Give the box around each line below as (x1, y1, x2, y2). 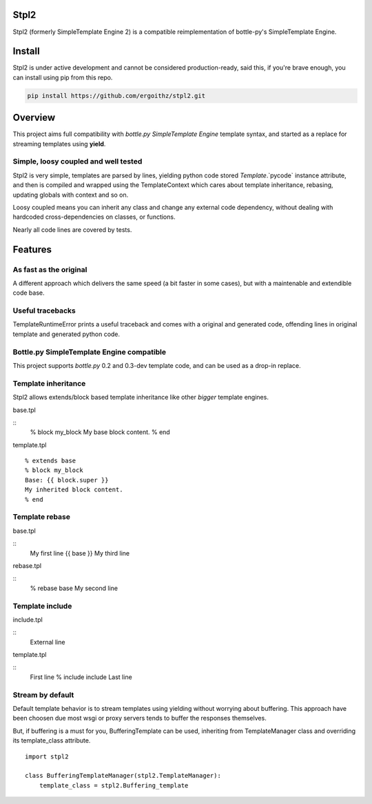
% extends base (25, 457, 76, 465)
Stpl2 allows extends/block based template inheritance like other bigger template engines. (12, 393, 269, 402)
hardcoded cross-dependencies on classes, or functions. (12, 213, 176, 221)
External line (30, 638, 65, 646)
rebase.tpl (12, 561, 41, 569)
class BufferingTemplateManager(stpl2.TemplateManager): (25, 772, 222, 780)
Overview (12, 112, 56, 124)
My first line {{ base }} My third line (30, 549, 130, 557)
